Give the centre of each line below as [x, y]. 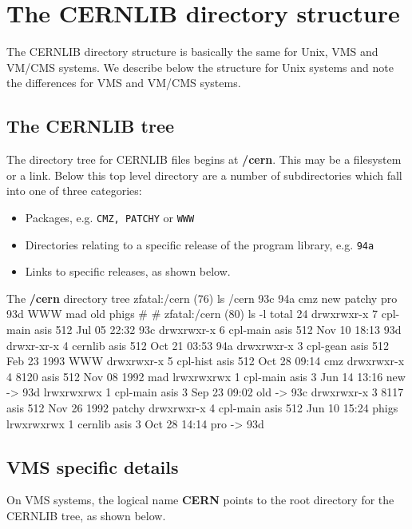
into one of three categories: [74, 191]
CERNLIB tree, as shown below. [86, 515]
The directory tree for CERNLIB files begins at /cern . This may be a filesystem [204, 159]
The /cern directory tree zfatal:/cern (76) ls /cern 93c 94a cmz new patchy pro [202, 298]
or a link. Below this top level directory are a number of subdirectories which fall [204, 175]
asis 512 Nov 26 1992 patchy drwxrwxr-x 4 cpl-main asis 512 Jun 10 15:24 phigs [202, 407]
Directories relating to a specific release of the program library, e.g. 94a [200, 244]
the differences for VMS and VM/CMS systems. [124, 83]
